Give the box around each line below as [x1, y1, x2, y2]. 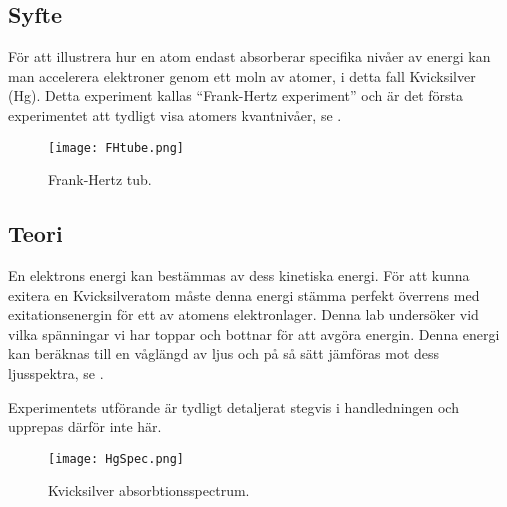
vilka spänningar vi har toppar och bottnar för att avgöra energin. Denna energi [8, 323, 500, 344]
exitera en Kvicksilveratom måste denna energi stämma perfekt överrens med [8, 284, 480, 305]
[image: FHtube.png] [48, 140, 185, 155]
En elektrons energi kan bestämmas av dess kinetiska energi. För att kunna [8, 265, 470, 286]
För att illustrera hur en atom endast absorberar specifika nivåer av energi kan [8, 46, 491, 67]
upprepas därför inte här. [8, 416, 162, 437]
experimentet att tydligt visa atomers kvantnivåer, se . [8, 104, 342, 125]
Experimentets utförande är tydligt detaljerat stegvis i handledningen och [8, 396, 459, 417]
